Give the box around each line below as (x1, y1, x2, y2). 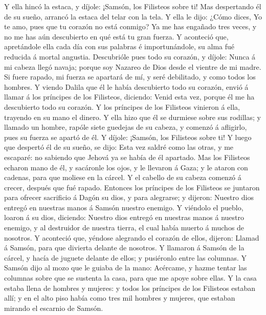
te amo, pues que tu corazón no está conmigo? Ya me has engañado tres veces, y (4, 21, 257, 32)
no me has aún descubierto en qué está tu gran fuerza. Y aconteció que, (4, 31, 229, 42)
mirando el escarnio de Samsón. (4, 302, 103, 313)
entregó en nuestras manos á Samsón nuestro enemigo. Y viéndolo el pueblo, (4, 202, 243, 212)
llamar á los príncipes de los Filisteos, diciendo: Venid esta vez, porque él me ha (4, 91, 255, 102)
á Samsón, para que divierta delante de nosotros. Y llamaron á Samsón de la (4, 242, 245, 253)
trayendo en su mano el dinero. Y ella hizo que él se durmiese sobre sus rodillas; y (4, 111, 261, 122)
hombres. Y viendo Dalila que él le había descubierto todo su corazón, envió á (4, 81, 249, 92)
